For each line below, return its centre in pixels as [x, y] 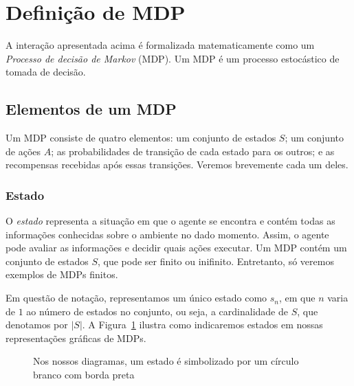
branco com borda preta [84, 375]
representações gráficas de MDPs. [76, 338]
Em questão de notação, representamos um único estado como [136, 298]
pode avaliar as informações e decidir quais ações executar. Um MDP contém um [176, 248]
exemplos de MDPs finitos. [62, 274]
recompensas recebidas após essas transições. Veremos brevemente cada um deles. [177, 164]
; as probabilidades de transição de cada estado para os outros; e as [193, 151]
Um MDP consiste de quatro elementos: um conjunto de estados [141, 138]
